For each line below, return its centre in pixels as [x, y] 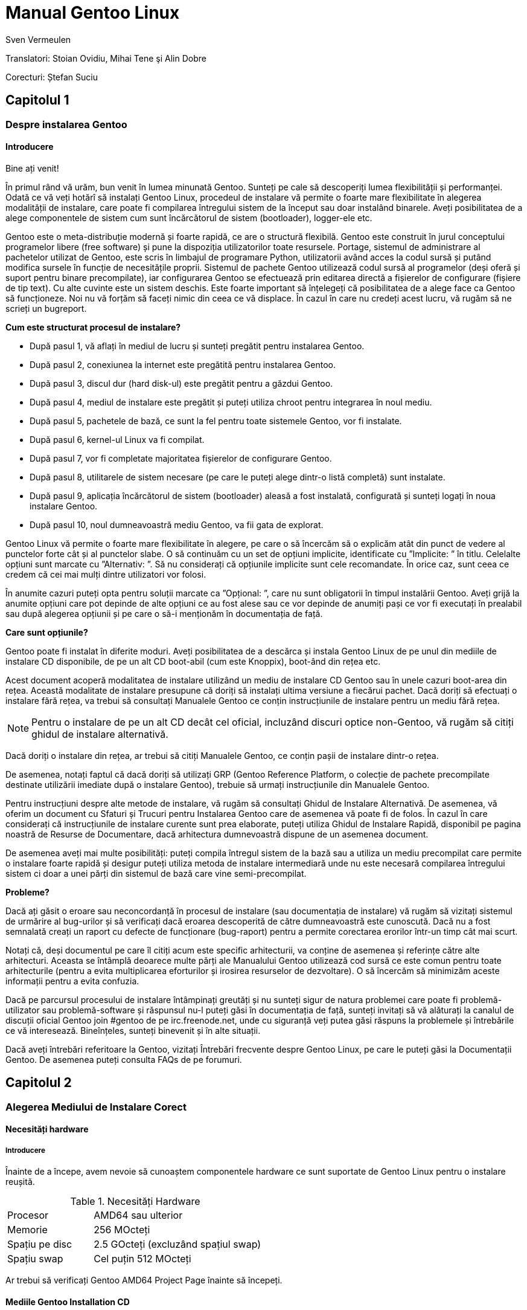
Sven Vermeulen [38, 39]
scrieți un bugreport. [46, 308]
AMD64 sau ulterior [138, 1215]
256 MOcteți [122, 1230]
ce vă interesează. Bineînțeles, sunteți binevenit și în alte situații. [133, 1030]
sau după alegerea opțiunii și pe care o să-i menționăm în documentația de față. [164, 613]
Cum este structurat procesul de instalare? [93, 327]
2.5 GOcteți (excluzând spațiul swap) [177, 1244]
